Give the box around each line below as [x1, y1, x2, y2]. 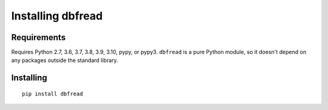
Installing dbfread [11, 9, 103, 22]
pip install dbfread [22, 90, 83, 97]
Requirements [11, 32, 66, 43]
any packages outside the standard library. [11, 57, 118, 64]
